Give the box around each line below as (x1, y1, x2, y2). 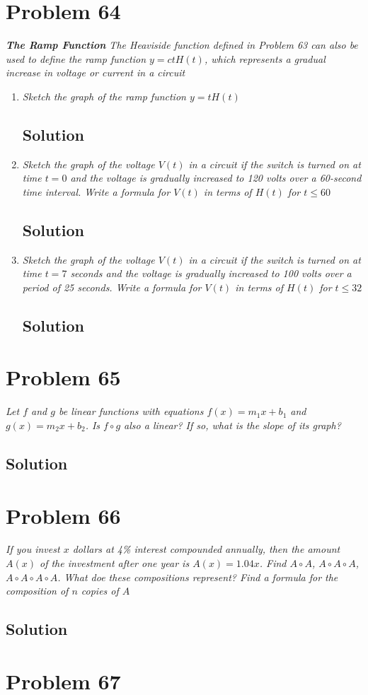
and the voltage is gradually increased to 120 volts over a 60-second (70, 170, 362, 185)
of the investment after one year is (39, 556, 190, 571)
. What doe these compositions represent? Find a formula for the (57, 569, 338, 584)
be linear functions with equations (58, 404, 204, 419)
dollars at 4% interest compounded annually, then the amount (72, 542, 340, 556)
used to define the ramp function (6, 51, 146, 66)
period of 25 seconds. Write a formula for (22, 279, 202, 294)
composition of (6, 583, 69, 598)
